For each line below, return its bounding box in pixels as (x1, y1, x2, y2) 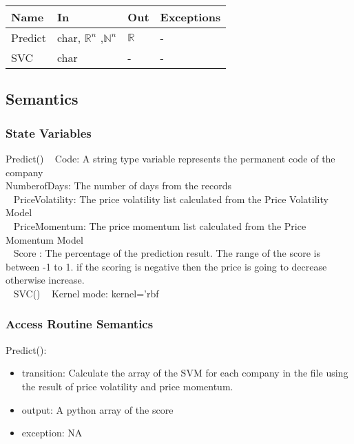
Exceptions (160, 9, 221, 25)
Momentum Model (6, 232, 83, 246)
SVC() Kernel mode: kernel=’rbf (13, 286, 159, 300)
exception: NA (21, 425, 83, 440)
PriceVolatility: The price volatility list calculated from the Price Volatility (13, 191, 329, 206)
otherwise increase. (6, 273, 85, 287)
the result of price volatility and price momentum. (21, 379, 233, 393)
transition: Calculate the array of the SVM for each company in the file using (21, 366, 348, 380)
